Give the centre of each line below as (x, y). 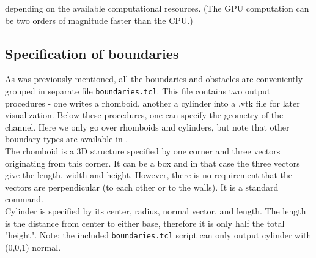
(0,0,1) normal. (33, 247)
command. (24, 199)
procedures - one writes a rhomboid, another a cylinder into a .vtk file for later (152, 103)
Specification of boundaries (92, 53)
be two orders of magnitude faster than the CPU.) (99, 20)
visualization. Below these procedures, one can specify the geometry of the (144, 115)
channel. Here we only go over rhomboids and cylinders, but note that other (147, 127)
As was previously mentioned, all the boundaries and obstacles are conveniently (154, 79)
